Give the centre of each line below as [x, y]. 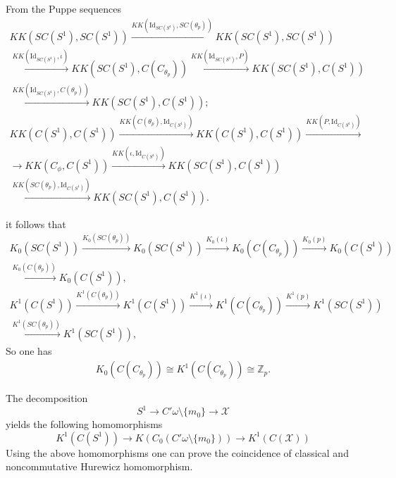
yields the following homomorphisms [84, 424]
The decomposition [47, 398]
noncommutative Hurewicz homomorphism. [99, 466]
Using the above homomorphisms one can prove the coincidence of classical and [177, 452]
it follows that [36, 224]
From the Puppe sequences [63, 8]
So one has [29, 351]
